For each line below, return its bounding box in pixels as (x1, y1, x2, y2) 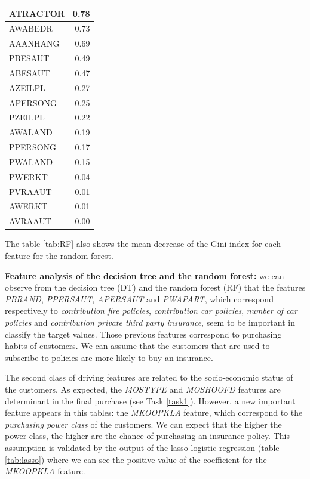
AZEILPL (9, 81, 45, 94)
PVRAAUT (9, 185, 52, 197)
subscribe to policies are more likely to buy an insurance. (5, 351, 213, 363)
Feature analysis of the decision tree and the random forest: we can (5, 269, 284, 282)
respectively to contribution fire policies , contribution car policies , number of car (5, 304, 297, 317)
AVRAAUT (9, 215, 51, 227)
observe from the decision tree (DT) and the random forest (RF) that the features (5, 281, 306, 293)
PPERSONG (9, 141, 57, 153)
